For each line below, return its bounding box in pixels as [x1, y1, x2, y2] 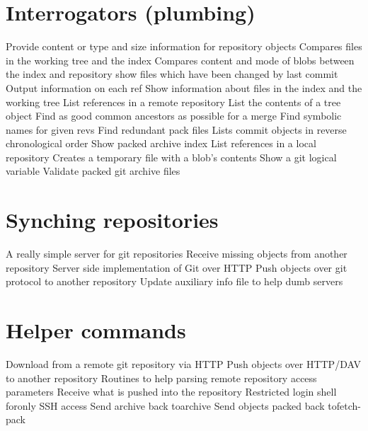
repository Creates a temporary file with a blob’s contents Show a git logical [6, 149, 337, 164]
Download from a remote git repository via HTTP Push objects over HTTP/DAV [6, 357, 361, 372]
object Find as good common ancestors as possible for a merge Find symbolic [6, 108, 342, 123]
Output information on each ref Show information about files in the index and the [6, 80, 362, 95]
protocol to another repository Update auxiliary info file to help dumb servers [6, 274, 343, 289]
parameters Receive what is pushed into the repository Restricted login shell [6, 384, 337, 399]
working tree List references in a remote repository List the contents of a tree [6, 94, 341, 109]
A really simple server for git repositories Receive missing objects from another [6, 246, 347, 261]
